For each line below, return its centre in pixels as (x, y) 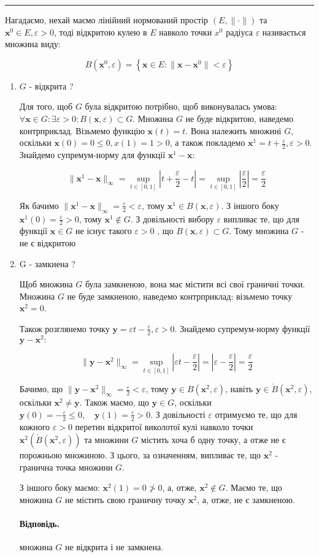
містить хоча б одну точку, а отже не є (213, 440)
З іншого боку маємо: (60, 487)
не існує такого (104, 231)
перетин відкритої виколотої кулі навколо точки (164, 426)
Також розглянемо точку (64, 328)
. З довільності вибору (172, 218)
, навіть (239, 389)
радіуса (240, 32)
